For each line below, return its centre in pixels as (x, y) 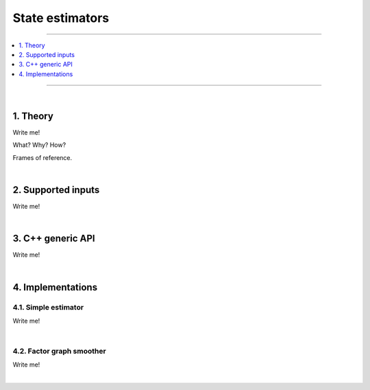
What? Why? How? (39, 145)
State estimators (61, 18)
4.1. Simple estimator (48, 307)
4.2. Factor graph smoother (59, 352)
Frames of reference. (42, 157)
